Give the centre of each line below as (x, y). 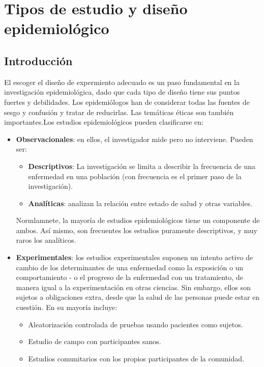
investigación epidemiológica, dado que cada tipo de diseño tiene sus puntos (122, 92)
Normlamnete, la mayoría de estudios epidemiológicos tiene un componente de (138, 220)
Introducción (38, 60)
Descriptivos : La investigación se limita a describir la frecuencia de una (142, 166)
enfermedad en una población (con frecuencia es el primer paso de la (135, 176)
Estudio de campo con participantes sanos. (95, 341)
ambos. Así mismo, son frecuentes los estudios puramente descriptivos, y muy (137, 230)
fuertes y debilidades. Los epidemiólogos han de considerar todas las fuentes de (127, 102)
